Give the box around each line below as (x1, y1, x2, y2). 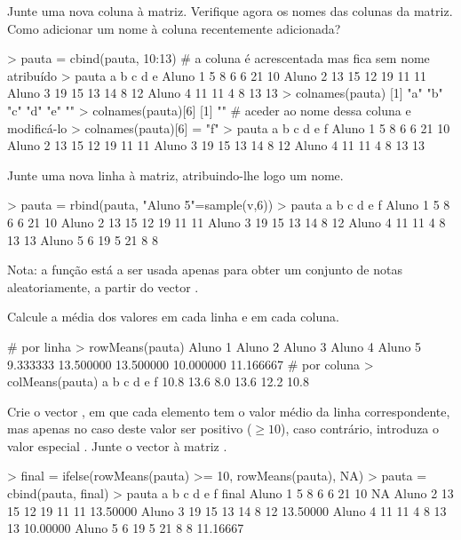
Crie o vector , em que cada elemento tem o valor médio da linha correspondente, (7, 401, 450, 420)
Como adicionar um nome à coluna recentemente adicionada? (7, 19, 341, 37)
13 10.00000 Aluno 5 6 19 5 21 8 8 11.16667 (7, 519, 244, 537)
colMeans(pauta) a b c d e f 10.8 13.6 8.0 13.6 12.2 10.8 (7, 372, 309, 391)
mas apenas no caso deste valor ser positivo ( (7, 419, 252, 438)
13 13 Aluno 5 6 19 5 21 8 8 (7, 230, 158, 249)
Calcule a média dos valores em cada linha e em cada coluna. (7, 307, 339, 326)
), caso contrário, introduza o (281, 419, 440, 438)
